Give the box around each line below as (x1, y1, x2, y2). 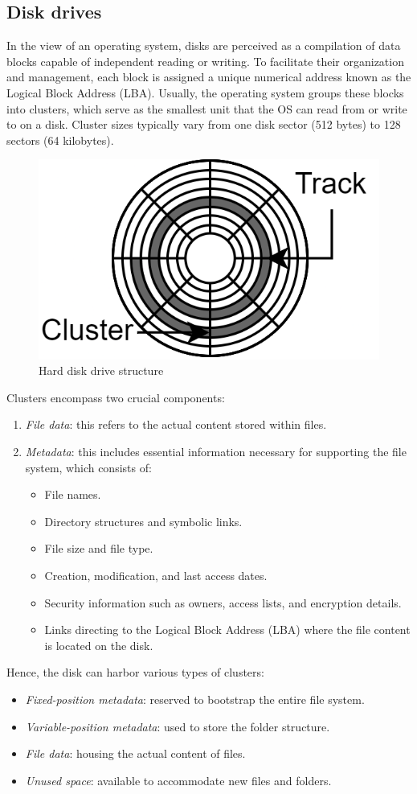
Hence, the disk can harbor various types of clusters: (6, 664, 264, 681)
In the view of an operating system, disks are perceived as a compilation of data (6, 37, 401, 54)
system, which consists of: (25, 459, 152, 475)
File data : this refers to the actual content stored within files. (25, 416, 327, 433)
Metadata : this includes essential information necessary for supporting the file (25, 443, 407, 460)
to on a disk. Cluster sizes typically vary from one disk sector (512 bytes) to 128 (6, 116, 401, 133)
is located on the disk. (44, 636, 153, 653)
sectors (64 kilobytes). (6, 131, 114, 148)
